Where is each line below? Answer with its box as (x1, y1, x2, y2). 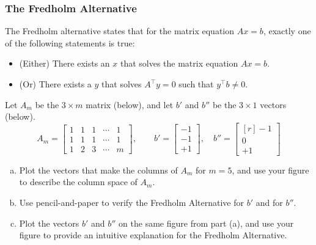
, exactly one (263, 24, 311, 37)
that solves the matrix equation (120, 57, 238, 70)
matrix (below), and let (86, 98, 174, 111)
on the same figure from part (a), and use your (119, 216, 294, 229)
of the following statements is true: (5, 36, 135, 49)
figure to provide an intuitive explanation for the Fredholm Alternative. (19, 229, 287, 241)
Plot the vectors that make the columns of (19, 163, 178, 176)
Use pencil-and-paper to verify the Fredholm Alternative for (19, 196, 244, 209)
